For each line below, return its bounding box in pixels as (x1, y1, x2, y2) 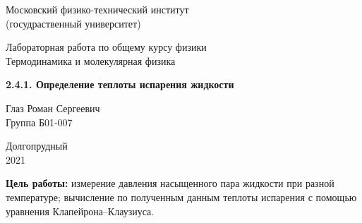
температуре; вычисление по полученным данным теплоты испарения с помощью (6, 189, 357, 204)
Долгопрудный (6, 138, 68, 153)
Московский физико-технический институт (6, 2, 189, 16)
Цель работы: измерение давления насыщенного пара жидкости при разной (6, 176, 334, 191)
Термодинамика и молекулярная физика (6, 53, 176, 68)
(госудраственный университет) (6, 16, 141, 30)
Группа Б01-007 (6, 114, 73, 129)
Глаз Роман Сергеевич (6, 100, 100, 115)
